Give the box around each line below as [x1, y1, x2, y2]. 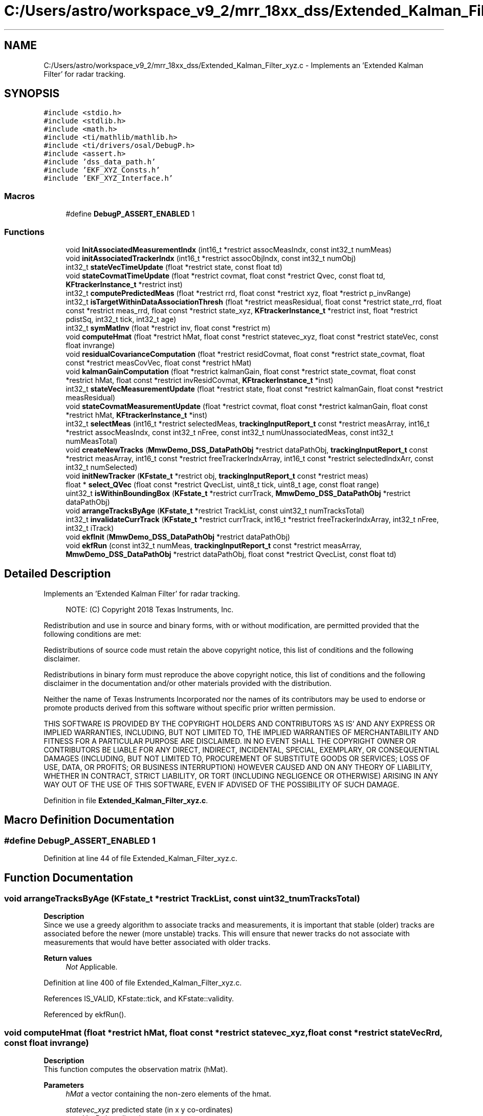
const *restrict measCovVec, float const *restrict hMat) [65, 358, 252, 367]
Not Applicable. [65, 962, 118, 972]
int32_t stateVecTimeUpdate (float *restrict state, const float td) [65, 262, 282, 271]
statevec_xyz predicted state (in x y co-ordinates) [65, 1105, 233, 1114]
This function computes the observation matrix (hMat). [43, 1064, 228, 1074]
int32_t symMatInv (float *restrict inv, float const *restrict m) [65, 323, 271, 332]
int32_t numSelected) [65, 462, 138, 471]
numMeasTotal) [65, 436, 118, 445]
